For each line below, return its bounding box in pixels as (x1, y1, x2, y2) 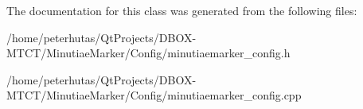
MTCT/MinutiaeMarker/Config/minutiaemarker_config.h (6, 45, 291, 61)
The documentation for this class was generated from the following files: (6, 2, 357, 18)
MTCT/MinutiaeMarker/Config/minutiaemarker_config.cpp (6, 87, 302, 103)
